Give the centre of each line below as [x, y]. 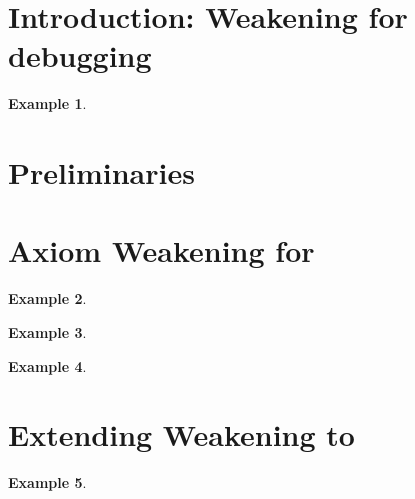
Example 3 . [47, 332]
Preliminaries [101, 172]
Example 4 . [47, 365]
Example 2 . [47, 298]
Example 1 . [47, 103]
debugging [80, 55]
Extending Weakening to [181, 434]
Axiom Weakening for [161, 250]
